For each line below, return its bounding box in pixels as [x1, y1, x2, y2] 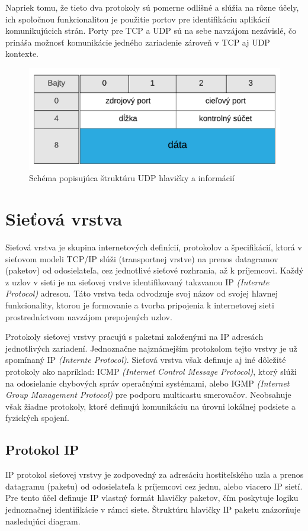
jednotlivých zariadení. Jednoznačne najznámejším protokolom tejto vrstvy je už [5, 342, 297, 354]
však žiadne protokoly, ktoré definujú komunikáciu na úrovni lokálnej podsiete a [5, 400, 296, 412]
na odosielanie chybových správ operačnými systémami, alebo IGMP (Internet [5, 376, 290, 389]
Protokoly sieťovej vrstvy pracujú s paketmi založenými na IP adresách [5, 330, 264, 343]
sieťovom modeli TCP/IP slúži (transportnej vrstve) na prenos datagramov [5, 252, 278, 265]
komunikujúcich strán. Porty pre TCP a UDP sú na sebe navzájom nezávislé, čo [5, 24, 297, 37]
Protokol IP [5, 440, 79, 459]
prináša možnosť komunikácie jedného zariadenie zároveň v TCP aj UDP [5, 36, 270, 48]
